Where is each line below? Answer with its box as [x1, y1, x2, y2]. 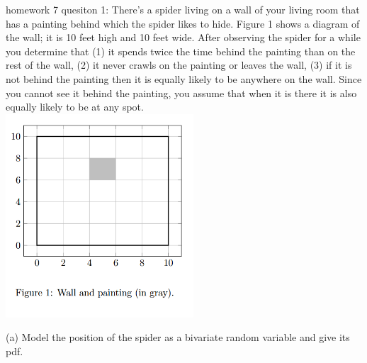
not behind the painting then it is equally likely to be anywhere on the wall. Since [6, 71, 362, 86]
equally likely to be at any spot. [6, 99, 144, 114]
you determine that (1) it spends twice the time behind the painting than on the [6, 43, 356, 58]
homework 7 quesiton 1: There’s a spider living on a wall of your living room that [6, 2, 360, 16]
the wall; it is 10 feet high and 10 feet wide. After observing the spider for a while [6, 30, 361, 45]
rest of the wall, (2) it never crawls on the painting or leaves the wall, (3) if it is [6, 57, 352, 72]
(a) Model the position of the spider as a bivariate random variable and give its [6, 330, 350, 345]
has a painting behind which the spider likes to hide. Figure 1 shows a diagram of [6, 16, 360, 30]
